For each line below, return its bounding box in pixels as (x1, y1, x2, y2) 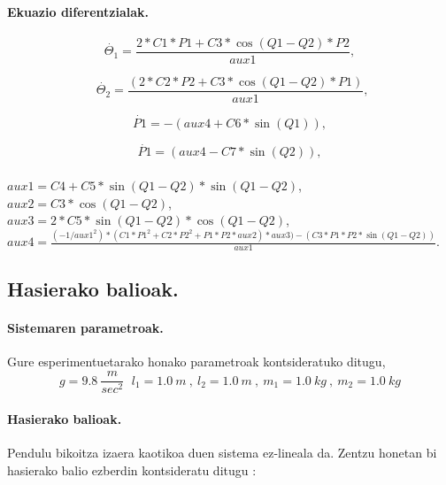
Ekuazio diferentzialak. (7, 2, 150, 20)
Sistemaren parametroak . (7, 319, 164, 337)
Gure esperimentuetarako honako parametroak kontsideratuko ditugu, (7, 352, 386, 371)
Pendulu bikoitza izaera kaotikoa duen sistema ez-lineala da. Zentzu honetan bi (7, 443, 437, 461)
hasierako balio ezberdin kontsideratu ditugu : (7, 460, 257, 479)
